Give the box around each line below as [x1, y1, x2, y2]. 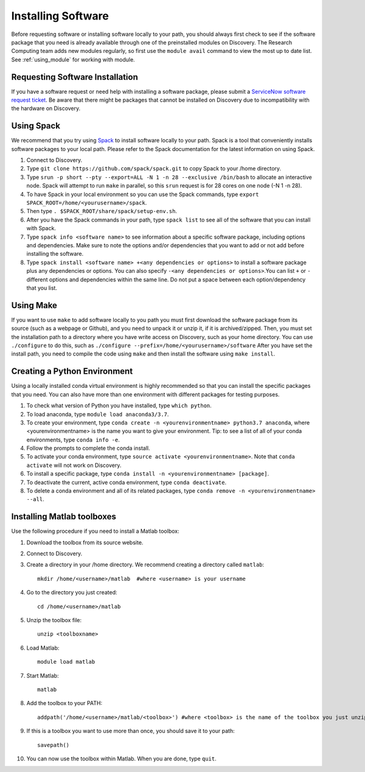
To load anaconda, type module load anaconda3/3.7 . [26, 410, 169, 418]
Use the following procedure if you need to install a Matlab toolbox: [11, 527, 179, 535]
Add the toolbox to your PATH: [26, 700, 103, 707]
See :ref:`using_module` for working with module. [11, 55, 135, 63]
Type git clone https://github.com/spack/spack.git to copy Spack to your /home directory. [26, 165, 282, 172]
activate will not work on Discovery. [26, 461, 122, 469]
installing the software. [26, 250, 84, 258]
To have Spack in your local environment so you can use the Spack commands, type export [26, 191, 259, 198]
